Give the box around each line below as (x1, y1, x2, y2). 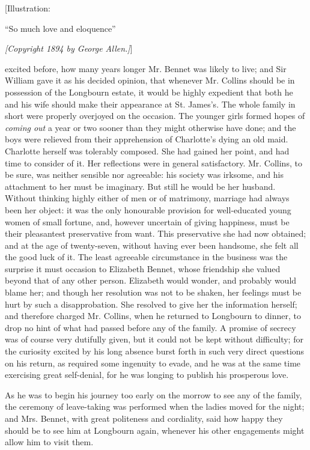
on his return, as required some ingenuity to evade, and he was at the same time (5, 356, 301, 369)
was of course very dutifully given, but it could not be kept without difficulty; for (5, 333, 303, 345)
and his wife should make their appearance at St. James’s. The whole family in (5, 97, 296, 110)
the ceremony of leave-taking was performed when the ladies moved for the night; (5, 400, 305, 413)
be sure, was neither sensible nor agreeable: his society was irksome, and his (5, 168, 284, 181)
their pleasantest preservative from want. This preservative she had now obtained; (5, 227, 306, 240)
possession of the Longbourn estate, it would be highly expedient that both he (5, 85, 293, 98)
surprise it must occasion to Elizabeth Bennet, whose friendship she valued (5, 262, 281, 275)
